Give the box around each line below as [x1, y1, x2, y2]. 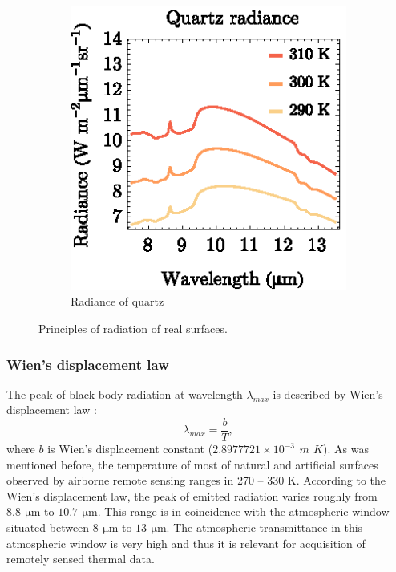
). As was [322, 440, 369, 457]
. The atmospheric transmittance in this [166, 519, 363, 536]
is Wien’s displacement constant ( [47, 440, 213, 457]
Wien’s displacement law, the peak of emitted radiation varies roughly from [6, 487, 378, 504]
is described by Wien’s [273, 385, 383, 402]
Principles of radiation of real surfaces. [38, 319, 228, 336]
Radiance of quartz [71, 293, 164, 310]
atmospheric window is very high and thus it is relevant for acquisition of [6, 534, 366, 551]
